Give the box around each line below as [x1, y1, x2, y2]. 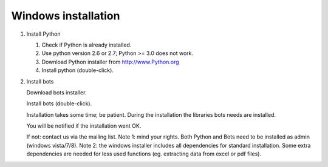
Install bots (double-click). [26, 100, 92, 107]
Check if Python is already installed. [41, 41, 132, 48]
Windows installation [11, 9, 120, 22]
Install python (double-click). [41, 67, 114, 74]
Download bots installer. [26, 88, 87, 96]
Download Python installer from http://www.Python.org [41, 58, 179, 65]
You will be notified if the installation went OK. [26, 122, 142, 129]
